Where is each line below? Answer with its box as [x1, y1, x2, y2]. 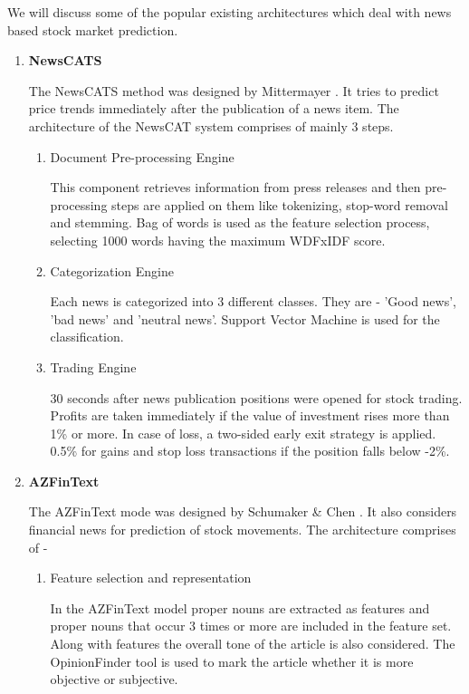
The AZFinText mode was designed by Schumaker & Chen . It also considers [28, 502, 457, 521]
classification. [50, 327, 124, 346]
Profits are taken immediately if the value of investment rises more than [50, 406, 450, 425]
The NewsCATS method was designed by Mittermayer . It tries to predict [28, 81, 439, 100]
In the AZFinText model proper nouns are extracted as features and [50, 598, 430, 617]
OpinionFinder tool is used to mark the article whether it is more [50, 651, 414, 670]
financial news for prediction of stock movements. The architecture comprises [28, 520, 456, 539]
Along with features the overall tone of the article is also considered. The [50, 634, 455, 653]
